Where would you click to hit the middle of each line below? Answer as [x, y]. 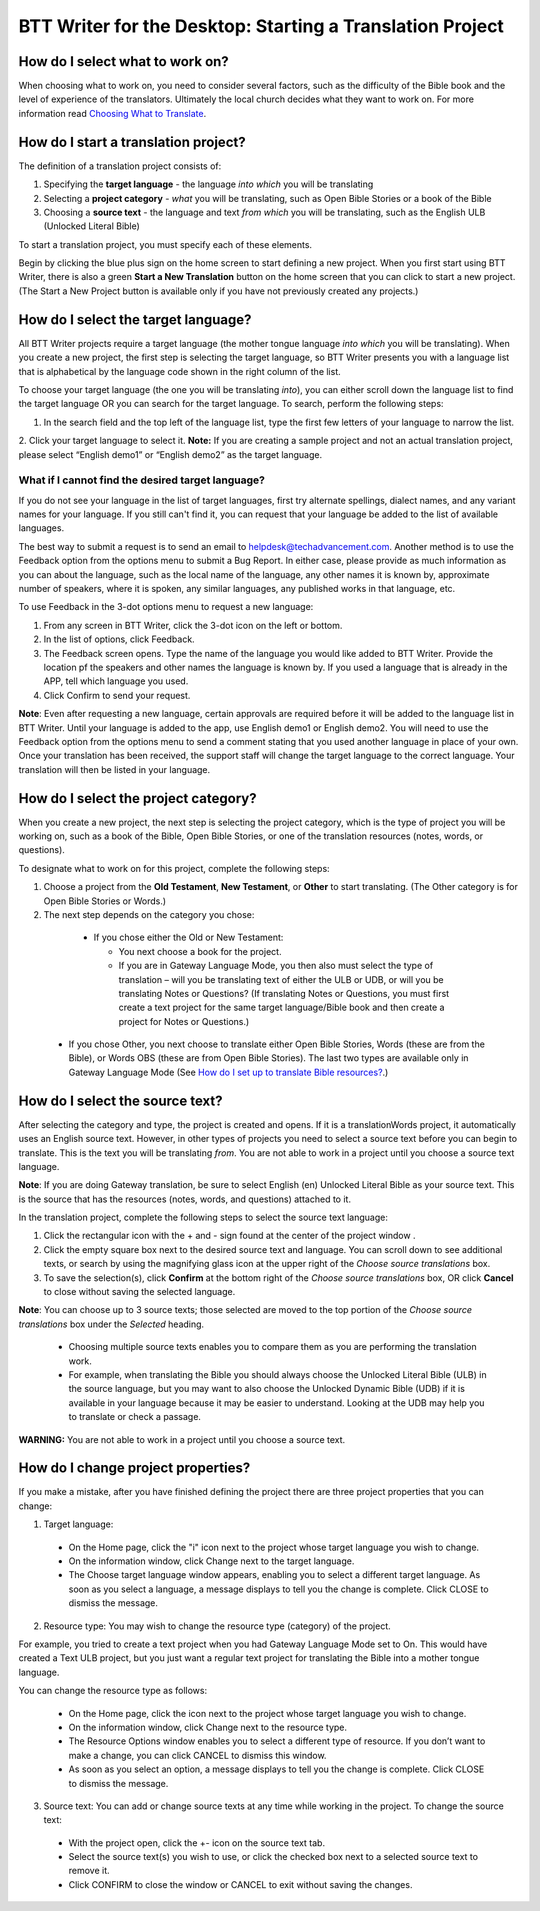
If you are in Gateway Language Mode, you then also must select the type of [276, 966]
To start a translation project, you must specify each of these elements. [165, 244]
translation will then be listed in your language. [114, 769]
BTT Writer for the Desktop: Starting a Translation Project [261, 26]
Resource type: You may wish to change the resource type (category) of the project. [217, 1626]
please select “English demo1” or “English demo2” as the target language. [170, 454]
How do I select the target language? [135, 319]
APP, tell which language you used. [116, 681]
